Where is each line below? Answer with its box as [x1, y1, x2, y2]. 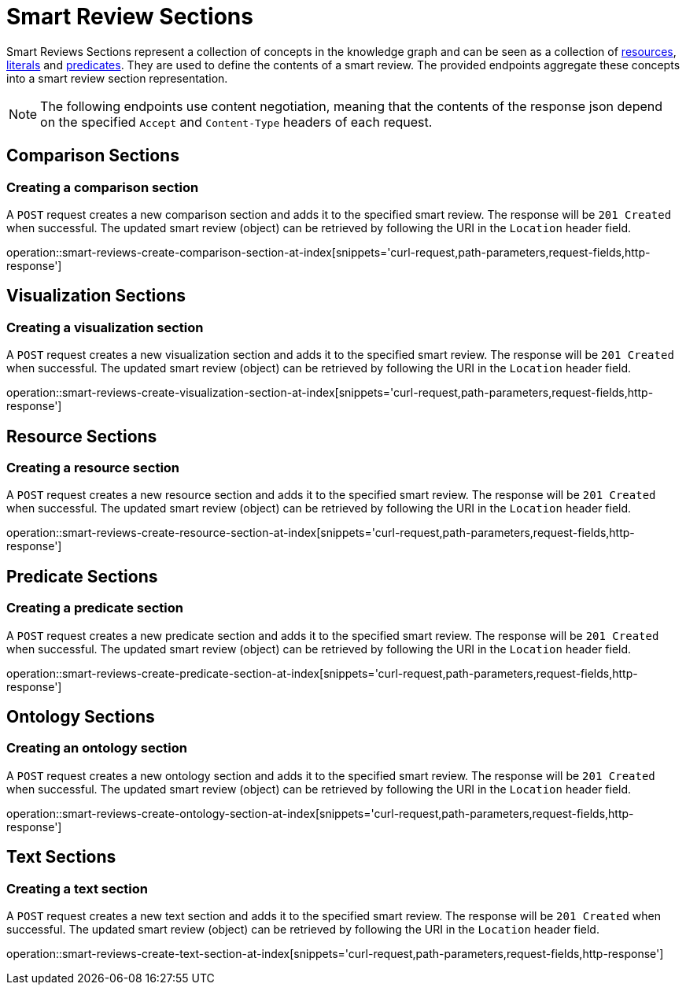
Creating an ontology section [6, 740, 187, 756]
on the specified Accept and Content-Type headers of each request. [40, 113, 433, 130]
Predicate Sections [6, 566, 158, 586]
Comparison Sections [6, 146, 179, 166]
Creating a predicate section [6, 600, 183, 616]
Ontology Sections [6, 707, 155, 727]
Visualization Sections [6, 286, 186, 306]
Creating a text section [6, 880, 148, 897]
